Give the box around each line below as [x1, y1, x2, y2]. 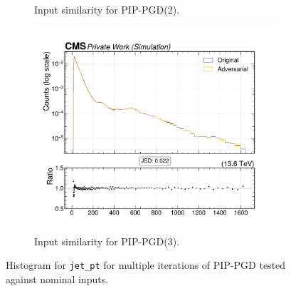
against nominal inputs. [6, 271, 109, 286]
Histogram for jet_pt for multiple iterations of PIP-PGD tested [6, 257, 286, 272]
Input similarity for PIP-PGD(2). [34, 2, 180, 16]
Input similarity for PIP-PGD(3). [34, 233, 180, 248]
